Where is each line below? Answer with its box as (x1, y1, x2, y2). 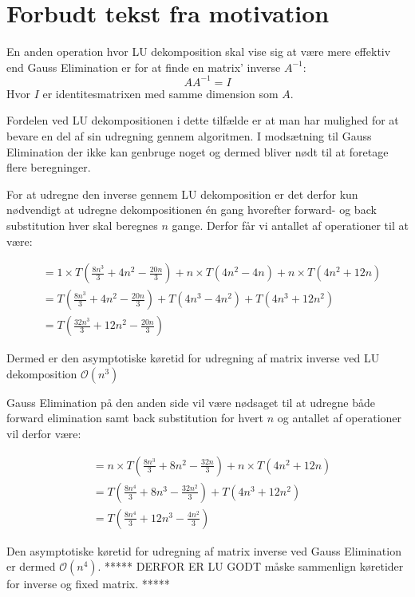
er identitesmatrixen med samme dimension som (42, 85, 279, 101)
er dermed (6, 558, 56, 575)
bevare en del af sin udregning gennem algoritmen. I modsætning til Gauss (6, 128, 372, 144)
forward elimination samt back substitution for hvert (6, 409, 264, 426)
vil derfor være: (6, 425, 81, 442)
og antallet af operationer (277, 409, 402, 426)
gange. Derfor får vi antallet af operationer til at (172, 216, 409, 233)
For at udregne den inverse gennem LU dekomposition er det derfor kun (6, 185, 358, 202)
